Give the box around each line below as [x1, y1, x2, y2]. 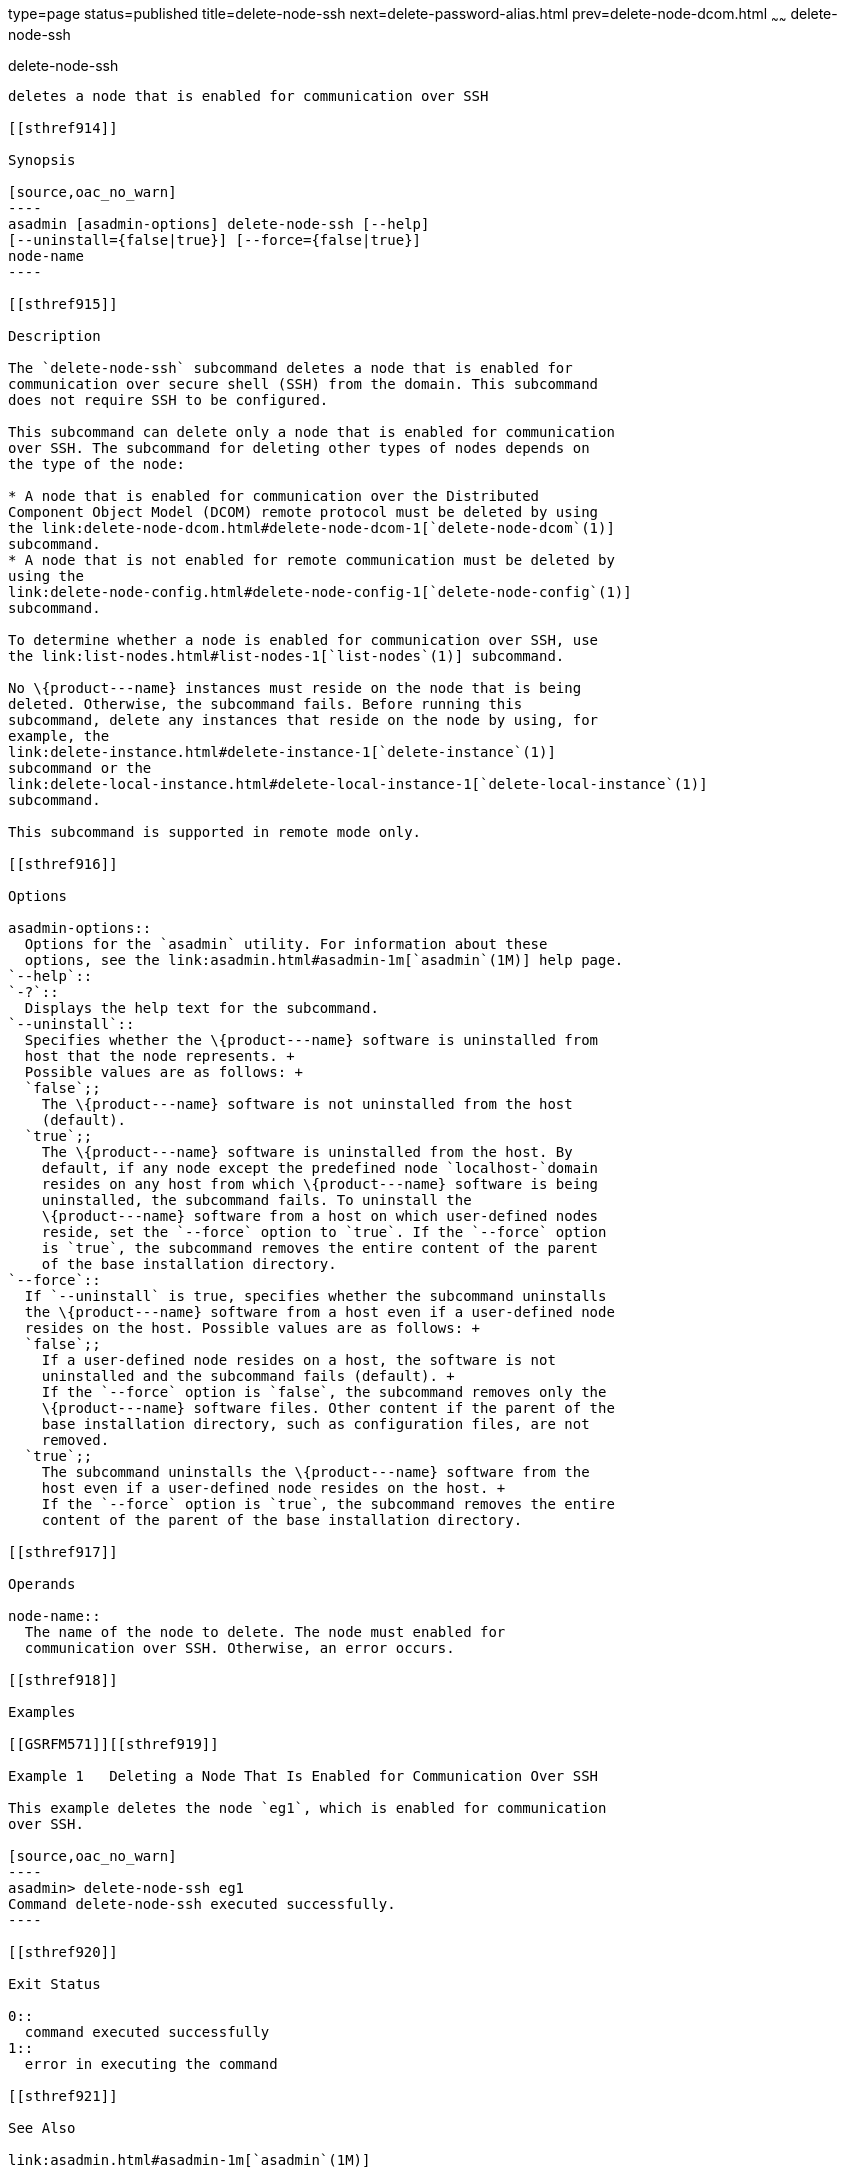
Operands [8, 1575, 76, 1592]
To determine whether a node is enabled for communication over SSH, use [8, 631, 599, 648]
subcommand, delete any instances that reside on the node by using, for [8, 711, 599, 728]
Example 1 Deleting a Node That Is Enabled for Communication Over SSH [8, 1767, 599, 1784]
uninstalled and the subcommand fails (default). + [41, 1367, 455, 1384]
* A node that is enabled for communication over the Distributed [8, 487, 540, 504]
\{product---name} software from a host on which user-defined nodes [41, 1207, 599, 1224]
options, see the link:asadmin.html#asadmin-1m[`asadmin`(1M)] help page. [24, 951, 624, 968]
